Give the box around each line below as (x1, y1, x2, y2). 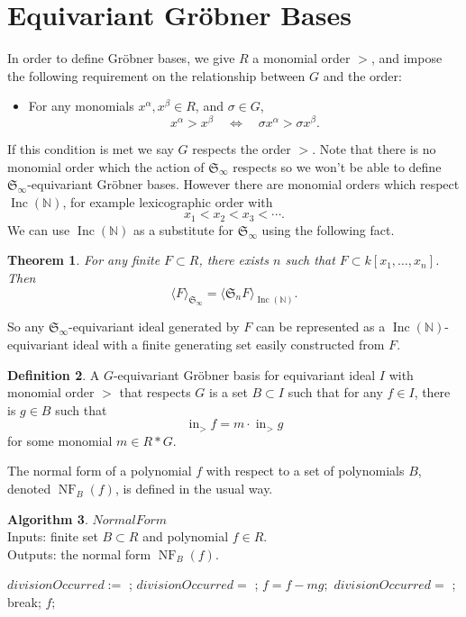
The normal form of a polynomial (7, 461, 192, 480)
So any (7, 317, 45, 336)
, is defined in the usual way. (114, 479, 273, 498)
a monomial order (252, 49, 351, 68)
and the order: (323, 66, 402, 85)
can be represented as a (255, 317, 386, 336)
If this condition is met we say (7, 139, 174, 158)
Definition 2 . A (7, 365, 100, 384)
